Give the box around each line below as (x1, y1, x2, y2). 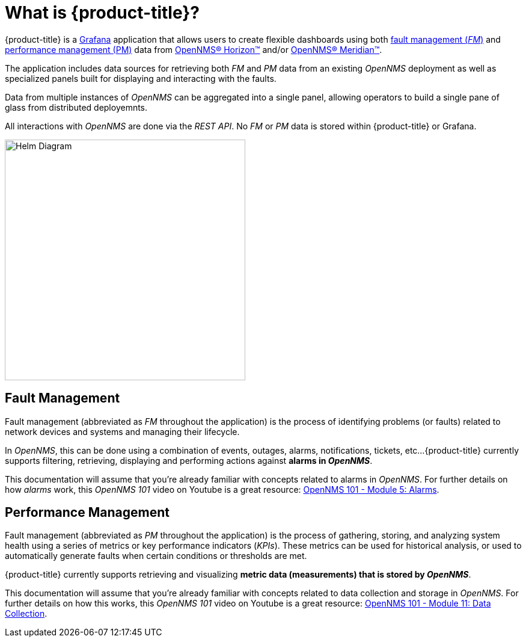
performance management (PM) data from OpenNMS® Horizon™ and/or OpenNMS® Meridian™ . (5, 44, 382, 55)
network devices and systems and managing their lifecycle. (5, 426, 240, 437)
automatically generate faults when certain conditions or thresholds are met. (5, 551, 307, 561)
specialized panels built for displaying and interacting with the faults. (5, 73, 277, 84)
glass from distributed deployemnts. (5, 102, 148, 113)
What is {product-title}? (5, 2, 200, 23)
